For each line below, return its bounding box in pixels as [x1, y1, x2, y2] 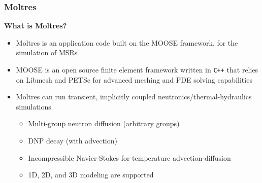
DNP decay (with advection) [28, 135, 117, 146]
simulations [16, 101, 51, 112]
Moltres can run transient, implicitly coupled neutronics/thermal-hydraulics [16, 91, 252, 102]
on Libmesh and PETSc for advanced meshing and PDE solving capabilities [16, 74, 252, 85]
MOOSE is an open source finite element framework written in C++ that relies [16, 64, 258, 75]
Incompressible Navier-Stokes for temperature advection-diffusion [28, 152, 231, 163]
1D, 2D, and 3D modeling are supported [28, 169, 154, 180]
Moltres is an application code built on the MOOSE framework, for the [16, 37, 238, 48]
